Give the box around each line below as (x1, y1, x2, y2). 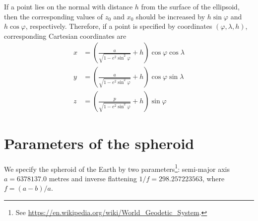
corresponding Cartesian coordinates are (4, 30, 127, 41)
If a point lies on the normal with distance (4, 1, 133, 11)
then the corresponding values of (4, 11, 103, 21)
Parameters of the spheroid (4, 133, 194, 153)
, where (202, 173, 225, 183)
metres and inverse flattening (49, 173, 137, 183)
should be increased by (136, 11, 205, 21)
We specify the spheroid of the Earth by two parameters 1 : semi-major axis (4, 162, 230, 174)
